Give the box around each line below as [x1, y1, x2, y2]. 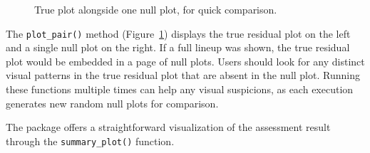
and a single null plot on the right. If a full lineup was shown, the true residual [6, 40, 350, 55]
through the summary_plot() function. [6, 133, 175, 148]
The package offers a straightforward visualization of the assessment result [6, 120, 331, 134]
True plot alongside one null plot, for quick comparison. [34, 2, 277, 16]
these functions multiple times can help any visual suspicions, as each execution [6, 82, 354, 97]
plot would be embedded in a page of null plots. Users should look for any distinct [6, 53, 365, 68]
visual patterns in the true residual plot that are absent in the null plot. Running [6, 68, 360, 83]
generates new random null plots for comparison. [6, 95, 219, 110]
